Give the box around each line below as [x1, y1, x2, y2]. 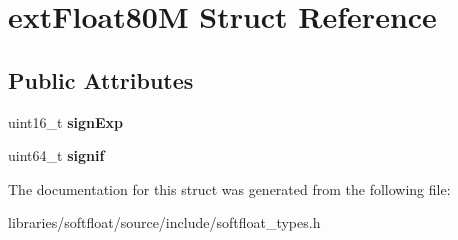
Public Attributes [8, 64, 194, 95]
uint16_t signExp [8, 111, 123, 132]
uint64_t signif [8, 145, 105, 166]
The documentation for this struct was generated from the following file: [8, 178, 451, 199]
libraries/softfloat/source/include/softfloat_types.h [8, 212, 321, 233]
